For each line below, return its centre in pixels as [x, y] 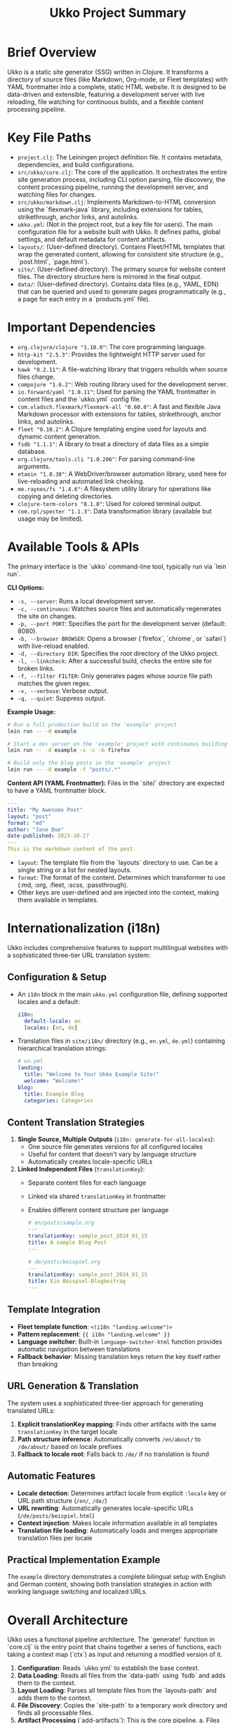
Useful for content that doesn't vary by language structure [112, 1155]
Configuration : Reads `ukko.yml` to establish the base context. [108, 1668]
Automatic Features [52, 1476]
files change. [36, 377]
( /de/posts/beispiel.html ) [56, 1515]
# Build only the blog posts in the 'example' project [89, 763]
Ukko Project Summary [118, 13]
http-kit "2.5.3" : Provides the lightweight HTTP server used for [111, 354]
